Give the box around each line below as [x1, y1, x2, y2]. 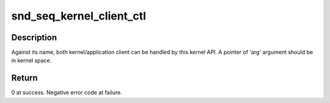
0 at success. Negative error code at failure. [11, 89, 122, 96]
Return [11, 73, 38, 83]
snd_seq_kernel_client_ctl [11, 9, 147, 23]
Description [11, 32, 57, 43]
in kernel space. [11, 57, 52, 64]
